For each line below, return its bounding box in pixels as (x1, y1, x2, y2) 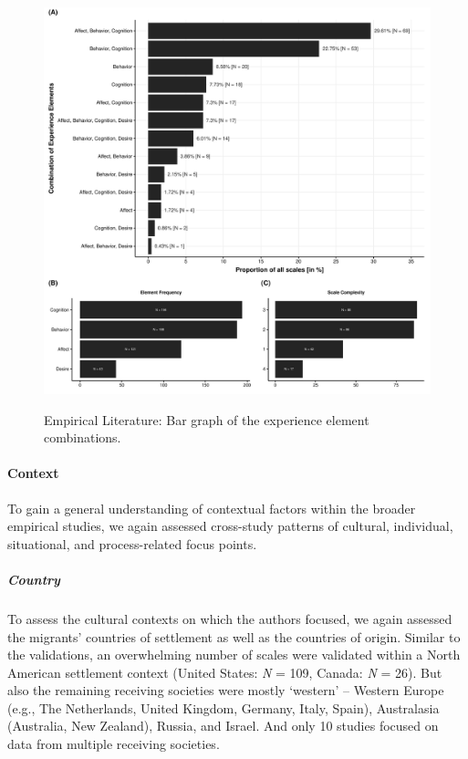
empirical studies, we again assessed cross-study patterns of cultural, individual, (7, 516, 453, 535)
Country (7, 569, 60, 588)
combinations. (44, 428, 121, 447)
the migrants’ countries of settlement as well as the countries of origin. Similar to (7, 627, 461, 646)
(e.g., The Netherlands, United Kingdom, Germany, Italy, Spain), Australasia (7, 698, 440, 717)
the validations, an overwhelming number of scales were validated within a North (7, 645, 461, 664)
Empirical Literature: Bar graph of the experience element (44, 410, 369, 429)
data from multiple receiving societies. (7, 734, 220, 754)
